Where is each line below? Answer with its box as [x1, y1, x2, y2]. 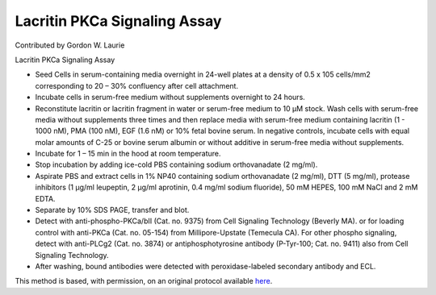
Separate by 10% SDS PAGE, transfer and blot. [35, 206, 190, 215]
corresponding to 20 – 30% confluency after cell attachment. [35, 81, 238, 90]
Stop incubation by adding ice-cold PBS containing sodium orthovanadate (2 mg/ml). [35, 160, 318, 169]
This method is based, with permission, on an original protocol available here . [15, 276, 273, 286]
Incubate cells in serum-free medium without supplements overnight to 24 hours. [35, 93, 306, 102]
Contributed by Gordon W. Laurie [15, 40, 125, 50]
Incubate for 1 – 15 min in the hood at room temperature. [35, 149, 221, 159]
